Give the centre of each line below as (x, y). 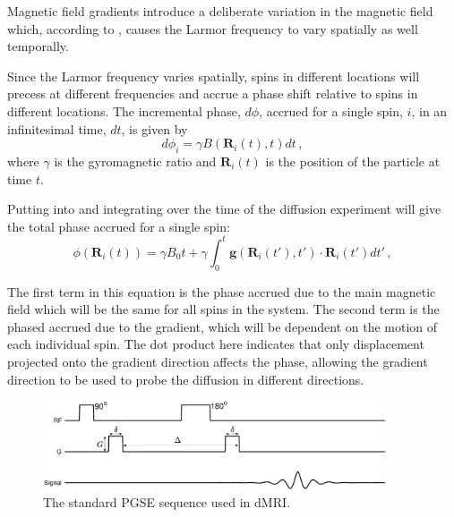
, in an (429, 110)
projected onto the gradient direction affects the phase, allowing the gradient (218, 361)
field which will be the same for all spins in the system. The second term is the (223, 309)
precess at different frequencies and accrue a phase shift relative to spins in (213, 93)
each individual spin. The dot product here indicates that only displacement (216, 344)
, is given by (154, 128)
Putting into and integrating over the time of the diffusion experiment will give (224, 209)
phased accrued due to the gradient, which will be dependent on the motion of (223, 326)
